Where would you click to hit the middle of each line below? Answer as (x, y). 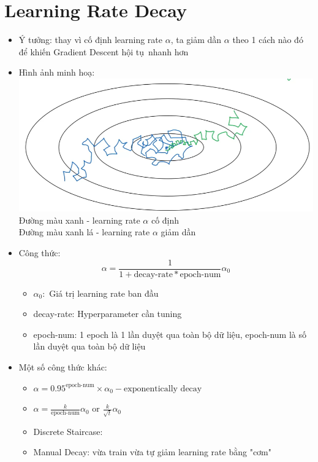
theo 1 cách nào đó (268, 40)
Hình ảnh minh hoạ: (57, 72)
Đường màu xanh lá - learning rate (84, 232)
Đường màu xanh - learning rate (79, 220)
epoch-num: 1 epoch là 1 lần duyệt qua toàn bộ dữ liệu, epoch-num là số (170, 334)
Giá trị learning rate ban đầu (104, 293)
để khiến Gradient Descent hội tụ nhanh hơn (104, 51)
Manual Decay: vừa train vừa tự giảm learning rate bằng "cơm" (153, 452)
